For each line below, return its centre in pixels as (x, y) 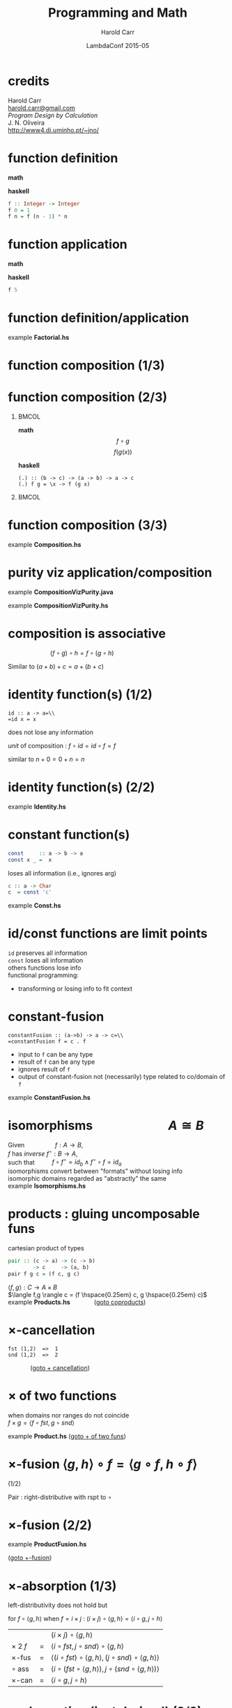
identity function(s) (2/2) (82, 787)
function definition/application (99, 318)
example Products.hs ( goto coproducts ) (77, 1302)
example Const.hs (34, 906)
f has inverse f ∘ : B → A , (43, 1153)
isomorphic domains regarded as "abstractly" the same (87, 1179)
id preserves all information (48, 953)
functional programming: (44, 975)
